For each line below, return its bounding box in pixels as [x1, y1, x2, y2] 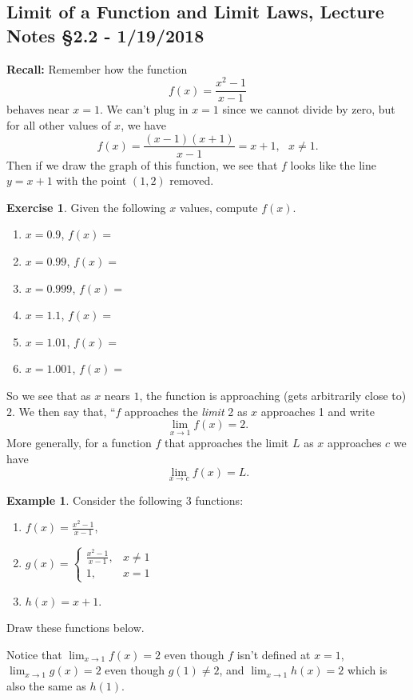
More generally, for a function [6, 434, 152, 451]
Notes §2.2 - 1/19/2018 [6, 22, 205, 47]
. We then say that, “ [12, 402, 116, 419]
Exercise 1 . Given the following [6, 198, 166, 215]
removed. [169, 172, 214, 189]
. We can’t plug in [100, 101, 189, 118]
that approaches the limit [164, 434, 289, 451]
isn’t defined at [236, 646, 311, 662]
